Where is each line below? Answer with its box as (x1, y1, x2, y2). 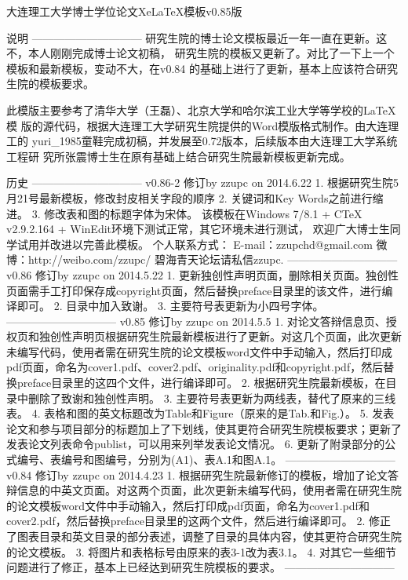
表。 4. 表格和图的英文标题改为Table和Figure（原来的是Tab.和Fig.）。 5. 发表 (6, 405, 395, 421)
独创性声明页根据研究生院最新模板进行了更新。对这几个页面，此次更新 (38, 328, 402, 345)
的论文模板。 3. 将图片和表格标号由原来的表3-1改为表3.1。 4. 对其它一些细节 (6, 543, 396, 560)
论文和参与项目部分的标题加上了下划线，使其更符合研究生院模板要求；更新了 (6, 420, 402, 436)
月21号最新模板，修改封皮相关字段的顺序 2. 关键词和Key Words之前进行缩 (6, 189, 384, 206)
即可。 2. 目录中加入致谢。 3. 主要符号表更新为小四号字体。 (16, 297, 324, 314)
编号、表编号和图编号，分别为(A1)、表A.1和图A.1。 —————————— (16, 451, 395, 468)
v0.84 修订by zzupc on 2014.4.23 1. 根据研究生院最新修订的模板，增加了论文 (6, 466, 388, 483)
